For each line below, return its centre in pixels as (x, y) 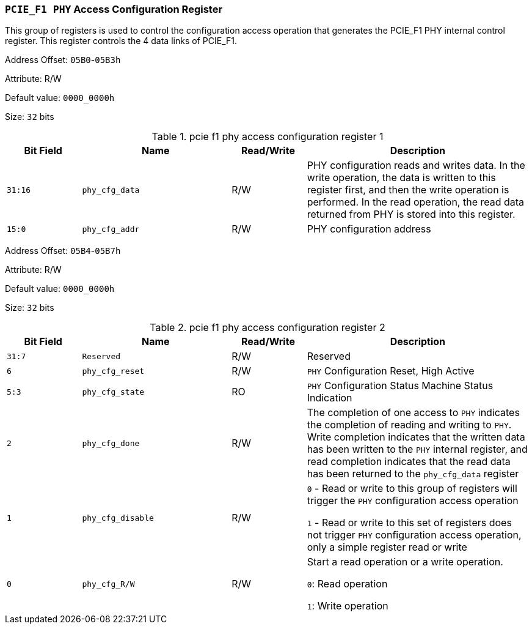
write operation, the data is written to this (401, 178)
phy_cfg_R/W (108, 584)
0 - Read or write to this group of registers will (412, 489)
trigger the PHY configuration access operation (413, 501)
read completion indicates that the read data (409, 462)
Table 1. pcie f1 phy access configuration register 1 (268, 137)
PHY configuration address (369, 229)
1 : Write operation (348, 606)
